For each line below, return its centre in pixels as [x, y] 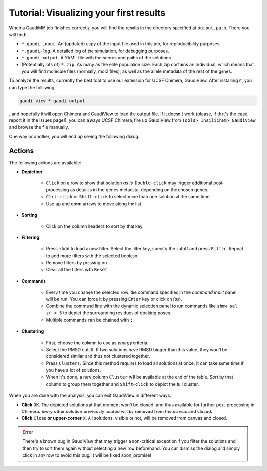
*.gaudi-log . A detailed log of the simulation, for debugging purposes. [95, 51]
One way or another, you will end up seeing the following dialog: [74, 136]
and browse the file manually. [39, 127]
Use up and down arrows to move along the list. [94, 204]
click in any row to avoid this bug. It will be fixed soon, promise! [87, 455]
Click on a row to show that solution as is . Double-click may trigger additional [129, 183]
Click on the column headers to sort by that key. [95, 226]
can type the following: [33, 87]
